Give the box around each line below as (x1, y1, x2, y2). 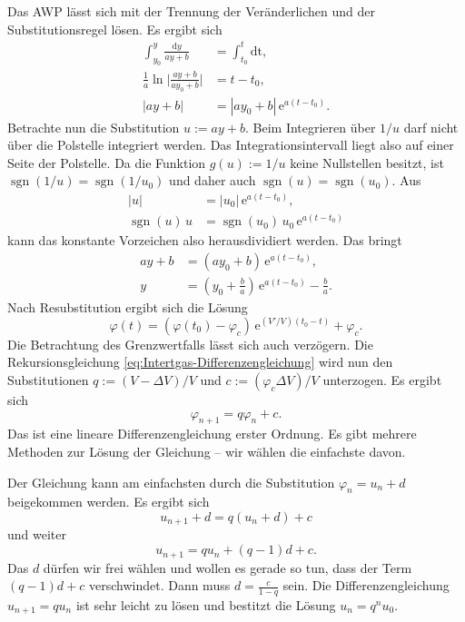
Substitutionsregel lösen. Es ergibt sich (7, 19, 223, 38)
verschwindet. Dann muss (88, 576, 231, 595)
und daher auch (169, 171, 256, 190)
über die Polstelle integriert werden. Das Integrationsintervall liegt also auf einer (7, 135, 454, 154)
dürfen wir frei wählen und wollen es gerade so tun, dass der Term (43, 558, 412, 577)
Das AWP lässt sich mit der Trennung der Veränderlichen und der (7, 2, 376, 20)
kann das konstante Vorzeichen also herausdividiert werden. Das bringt (7, 231, 402, 250)
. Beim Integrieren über (244, 117, 376, 136)
